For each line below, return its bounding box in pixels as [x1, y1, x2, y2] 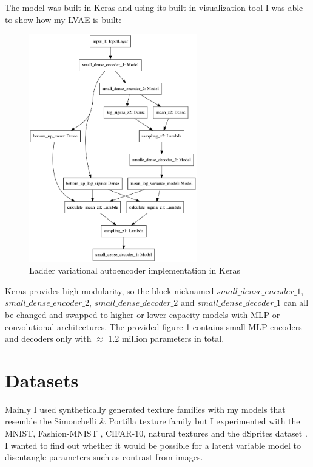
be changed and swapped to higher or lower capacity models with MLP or [5, 308, 280, 320]
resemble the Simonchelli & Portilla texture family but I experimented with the [5, 415, 300, 427]
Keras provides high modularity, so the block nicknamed [5, 284, 214, 297]
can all [283, 296, 309, 309]
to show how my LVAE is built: [5, 13, 121, 26]
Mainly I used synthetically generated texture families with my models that [5, 403, 286, 415]
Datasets [5, 367, 79, 392]
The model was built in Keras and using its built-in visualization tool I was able [5, 1, 303, 13]
